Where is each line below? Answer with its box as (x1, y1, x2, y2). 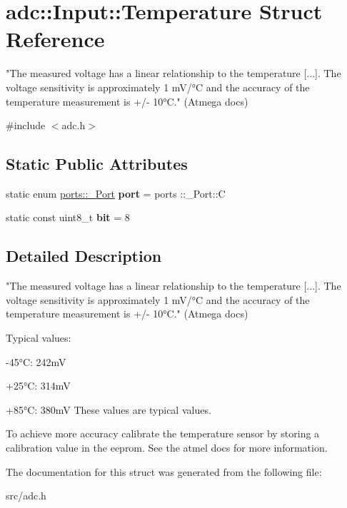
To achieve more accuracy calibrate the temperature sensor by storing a (6, 426, 320, 441)
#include (6, 118, 46, 133)
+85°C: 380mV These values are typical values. (6, 402, 211, 417)
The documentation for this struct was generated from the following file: (6, 464, 322, 479)
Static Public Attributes (6, 153, 188, 175)
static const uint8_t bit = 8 (6, 210, 130, 225)
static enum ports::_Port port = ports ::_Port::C (6, 186, 226, 200)
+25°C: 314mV (6, 378, 71, 393)
